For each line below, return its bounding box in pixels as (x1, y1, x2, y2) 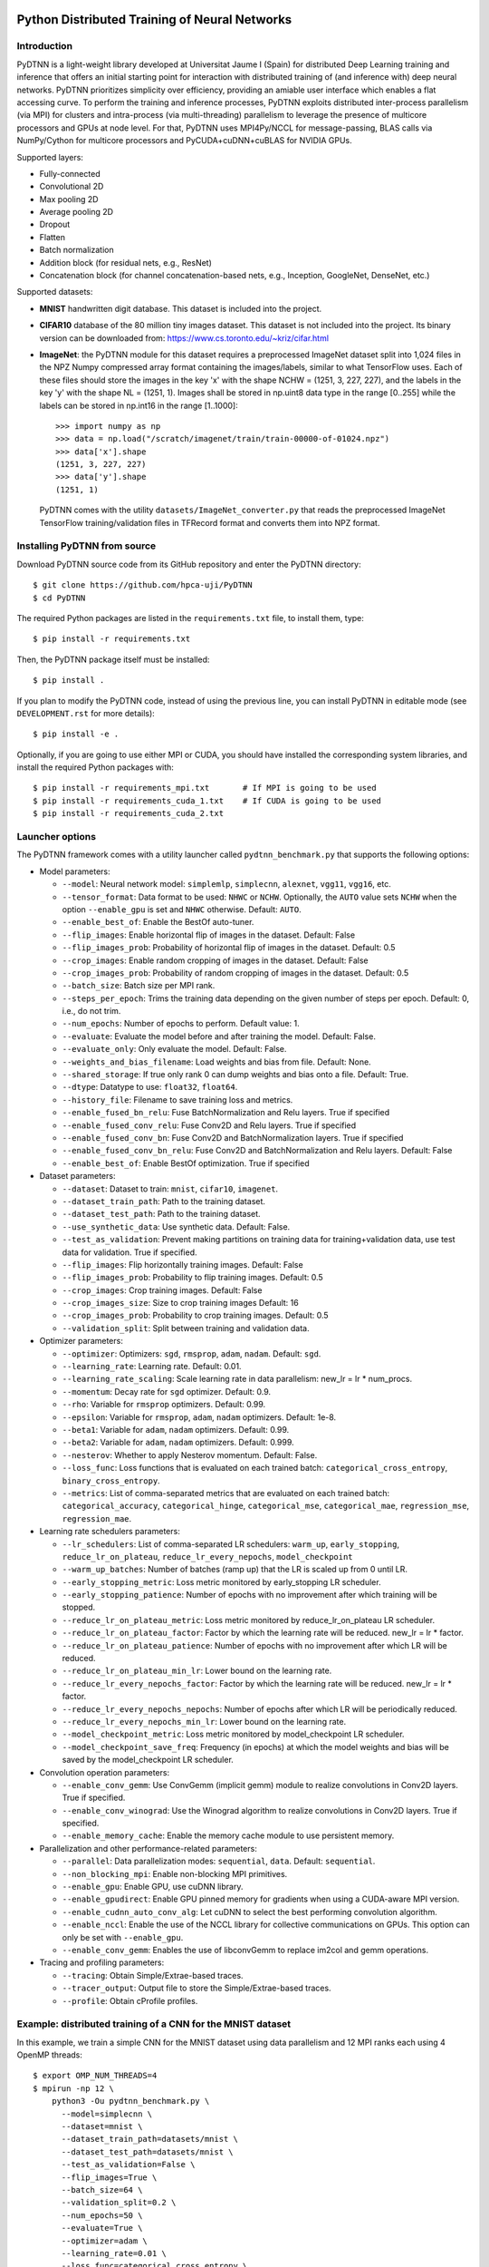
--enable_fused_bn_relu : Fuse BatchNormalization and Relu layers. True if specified (62, 1107, 390, 1118)
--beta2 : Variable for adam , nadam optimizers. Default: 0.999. (62, 1437, 294, 1448)
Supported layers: (16, 151, 83, 162)
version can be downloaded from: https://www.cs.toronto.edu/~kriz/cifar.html (39, 332, 330, 344)
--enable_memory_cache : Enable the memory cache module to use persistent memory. (62, 1830, 395, 1841)
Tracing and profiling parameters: (39, 1957, 165, 1968)
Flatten (39, 231, 65, 242)
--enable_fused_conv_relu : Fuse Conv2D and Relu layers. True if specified (62, 1120, 357, 1131)
